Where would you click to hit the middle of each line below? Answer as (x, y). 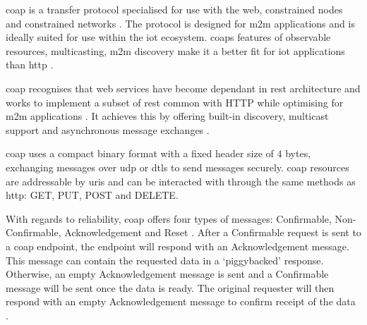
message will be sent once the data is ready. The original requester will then (170, 287)
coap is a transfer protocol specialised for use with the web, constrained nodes (174, 9)
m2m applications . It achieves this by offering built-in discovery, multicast (167, 116)
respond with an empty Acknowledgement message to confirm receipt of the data (181, 301)
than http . (30, 65)
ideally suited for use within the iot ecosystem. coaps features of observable (168, 37)
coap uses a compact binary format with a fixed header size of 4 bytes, (158, 153)
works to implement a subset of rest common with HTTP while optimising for (175, 102)
